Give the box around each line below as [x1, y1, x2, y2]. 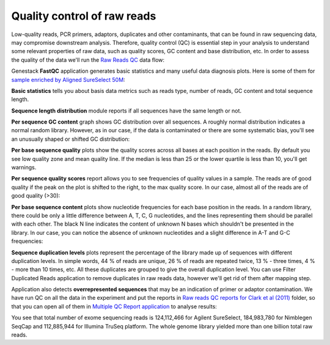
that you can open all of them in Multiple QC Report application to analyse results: [11, 303, 217, 310]
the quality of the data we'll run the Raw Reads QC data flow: [11, 56, 165, 64]
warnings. [11, 164, 37, 171]
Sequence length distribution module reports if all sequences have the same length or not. [11, 107, 241, 114]
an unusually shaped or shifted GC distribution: [11, 135, 130, 143]
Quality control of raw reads [11, 9, 156, 23]
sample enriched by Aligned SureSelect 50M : [11, 76, 125, 83]
